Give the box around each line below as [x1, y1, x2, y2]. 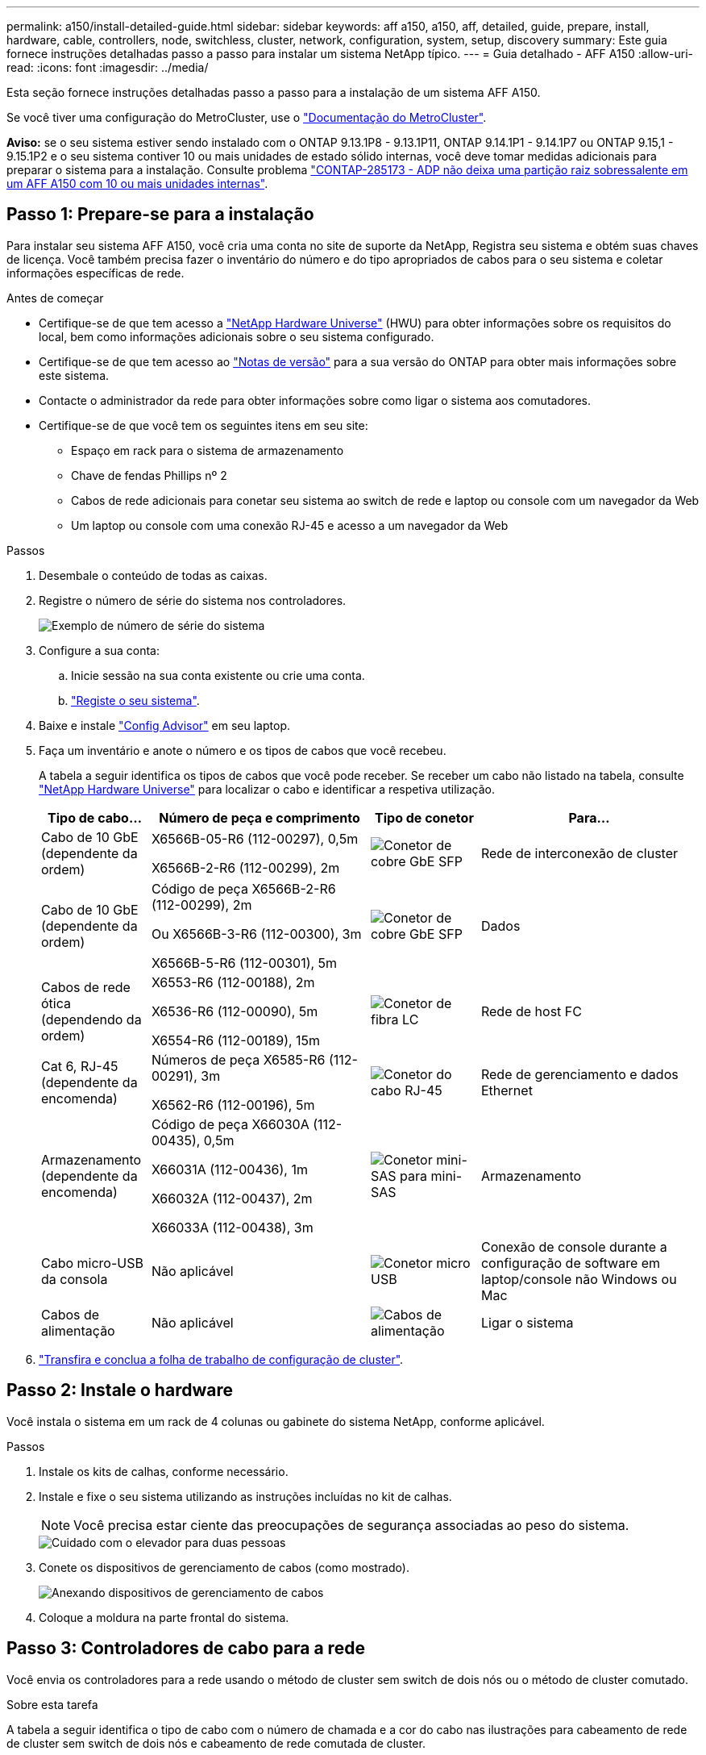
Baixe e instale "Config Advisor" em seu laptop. [39, 718, 290, 732]
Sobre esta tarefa [6, 1697, 98, 1711]
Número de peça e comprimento [159, 809, 360, 826]
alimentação [41, 1322, 115, 1339]
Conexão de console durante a [480, 1238, 667, 1255]
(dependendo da [41, 1011, 142, 1028]
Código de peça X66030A [151, 1115, 309, 1132]
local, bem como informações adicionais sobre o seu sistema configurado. [39, 329, 434, 344]
